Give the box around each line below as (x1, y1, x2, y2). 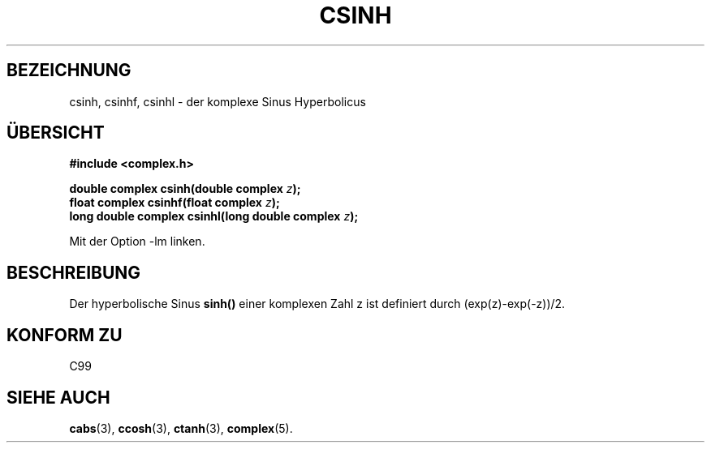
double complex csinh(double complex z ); (69, 182, 301, 196)
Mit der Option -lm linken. (69, 234, 205, 249)
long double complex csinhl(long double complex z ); (69, 209, 359, 224)
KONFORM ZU (6, 324, 123, 345)
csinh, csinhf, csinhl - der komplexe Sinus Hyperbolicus (69, 94, 366, 109)
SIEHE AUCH (6, 387, 110, 408)
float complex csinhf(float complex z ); (69, 195, 280, 210)
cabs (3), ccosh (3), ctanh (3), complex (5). (69, 421, 293, 435)
